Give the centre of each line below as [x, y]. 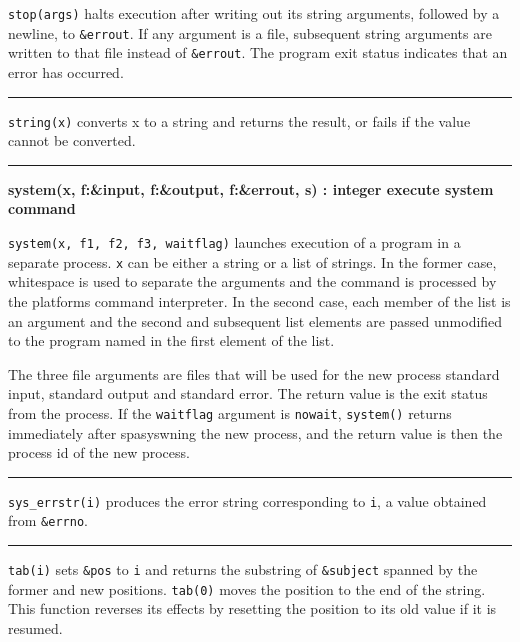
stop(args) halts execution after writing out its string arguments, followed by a [254, 13]
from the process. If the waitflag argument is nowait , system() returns [230, 412]
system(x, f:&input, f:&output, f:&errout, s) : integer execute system [251, 188]
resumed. [35, 627]
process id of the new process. [99, 452]
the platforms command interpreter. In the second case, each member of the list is [259, 300]
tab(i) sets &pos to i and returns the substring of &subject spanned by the [243, 569]
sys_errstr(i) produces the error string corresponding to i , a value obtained [247, 500]
